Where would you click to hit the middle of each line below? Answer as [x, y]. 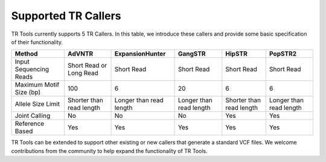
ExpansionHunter [140, 54]
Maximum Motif [37, 85]
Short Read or [87, 65]
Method [26, 54]
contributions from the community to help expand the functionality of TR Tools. [109, 151]
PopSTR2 [283, 54]
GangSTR [192, 54]
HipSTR [236, 54]
